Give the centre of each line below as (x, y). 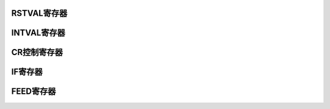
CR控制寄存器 (37, 52)
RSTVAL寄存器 (39, 13)
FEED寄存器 (34, 92)
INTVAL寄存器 (38, 33)
